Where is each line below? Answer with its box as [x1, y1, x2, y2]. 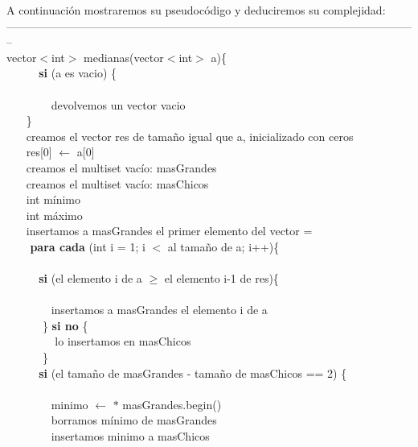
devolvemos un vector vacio [51, 96, 186, 113]
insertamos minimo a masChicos [51, 428, 210, 445]
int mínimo [26, 191, 81, 208]
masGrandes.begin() [122, 395, 222, 412]
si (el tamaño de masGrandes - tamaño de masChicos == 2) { [39, 364, 347, 381]
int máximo [26, 206, 83, 223]
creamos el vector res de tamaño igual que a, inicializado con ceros [26, 127, 354, 144]
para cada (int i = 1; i [30, 238, 145, 255]
